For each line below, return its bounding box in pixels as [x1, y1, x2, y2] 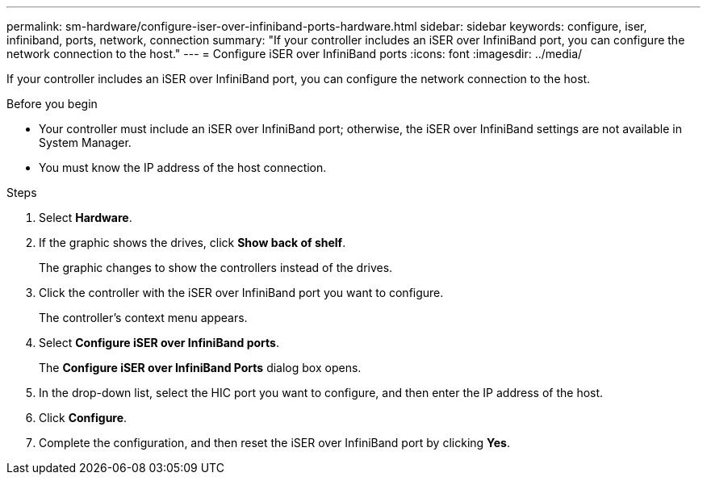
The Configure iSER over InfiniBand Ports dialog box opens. [39, 361, 362, 374]
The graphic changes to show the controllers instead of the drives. [39, 261, 393, 274]
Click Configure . [39, 411, 128, 425]
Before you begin [6, 97, 98, 111]
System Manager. [39, 136, 132, 149]
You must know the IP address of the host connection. [39, 161, 327, 174]
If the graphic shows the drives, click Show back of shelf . [39, 236, 346, 249]
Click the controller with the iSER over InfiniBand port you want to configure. [39, 286, 444, 299]
